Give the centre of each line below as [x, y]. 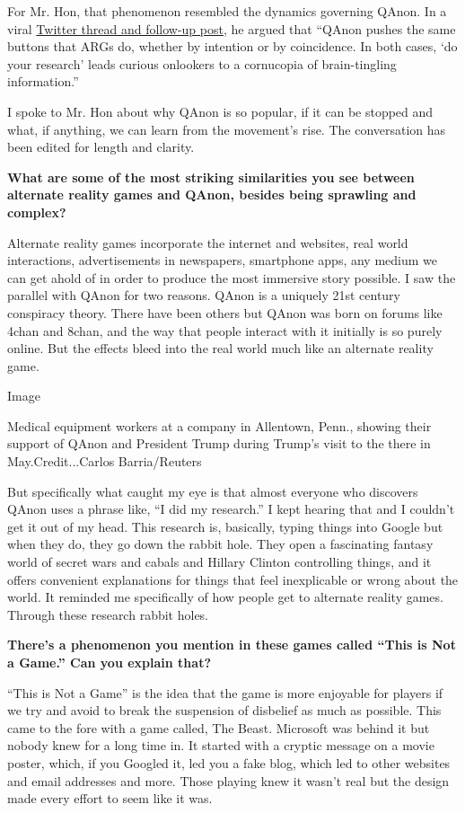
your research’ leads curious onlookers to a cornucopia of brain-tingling [202, 63]
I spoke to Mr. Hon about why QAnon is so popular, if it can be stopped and [220, 111]
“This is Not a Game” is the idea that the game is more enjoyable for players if [225, 692]
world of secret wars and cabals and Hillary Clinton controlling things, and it [219, 562]
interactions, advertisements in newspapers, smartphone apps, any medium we [223, 260]
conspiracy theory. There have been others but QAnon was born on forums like [225, 312]
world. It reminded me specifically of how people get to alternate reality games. [225, 597]
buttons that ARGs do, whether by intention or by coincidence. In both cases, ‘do [232, 46]
